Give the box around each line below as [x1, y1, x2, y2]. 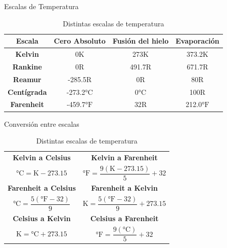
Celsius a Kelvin [13, 213, 71, 224]
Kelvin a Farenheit [91, 152, 158, 162]
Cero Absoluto [54, 36, 106, 46]
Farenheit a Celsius [8, 183, 76, 193]
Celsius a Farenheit [90, 213, 159, 224]
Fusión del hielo [112, 36, 169, 46]
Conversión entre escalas [4, 118, 79, 129]
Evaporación [175, 36, 219, 46]
